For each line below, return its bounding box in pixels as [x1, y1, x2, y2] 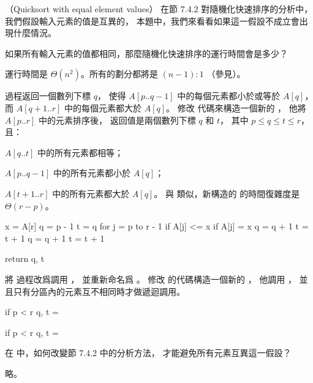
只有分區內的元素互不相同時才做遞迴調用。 [13, 284, 185, 297]
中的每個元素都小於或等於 [177, 89, 281, 102]
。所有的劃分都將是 [80, 67, 158, 80]
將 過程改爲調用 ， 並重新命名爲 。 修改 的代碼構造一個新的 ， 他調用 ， [5, 272, 296, 285]
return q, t [5, 252, 45, 265]
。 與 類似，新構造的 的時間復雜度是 [154, 187, 300, 199]
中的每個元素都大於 [64, 101, 142, 114]
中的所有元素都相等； [37, 146, 123, 158]
